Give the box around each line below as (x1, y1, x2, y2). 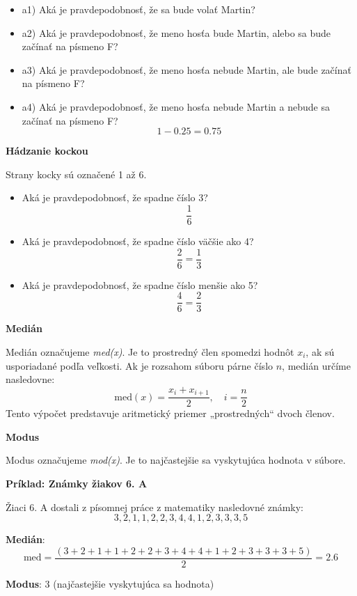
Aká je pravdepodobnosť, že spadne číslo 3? (22, 190, 208, 205)
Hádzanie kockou (6, 143, 88, 158)
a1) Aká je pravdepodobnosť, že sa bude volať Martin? (22, 2, 255, 16)
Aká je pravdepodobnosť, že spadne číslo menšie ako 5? (22, 277, 258, 292)
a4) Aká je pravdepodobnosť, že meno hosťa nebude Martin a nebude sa (22, 99, 330, 113)
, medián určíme (282, 358, 351, 372)
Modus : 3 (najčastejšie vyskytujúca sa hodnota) (6, 576, 214, 590)
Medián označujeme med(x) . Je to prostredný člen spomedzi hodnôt (6, 344, 294, 359)
